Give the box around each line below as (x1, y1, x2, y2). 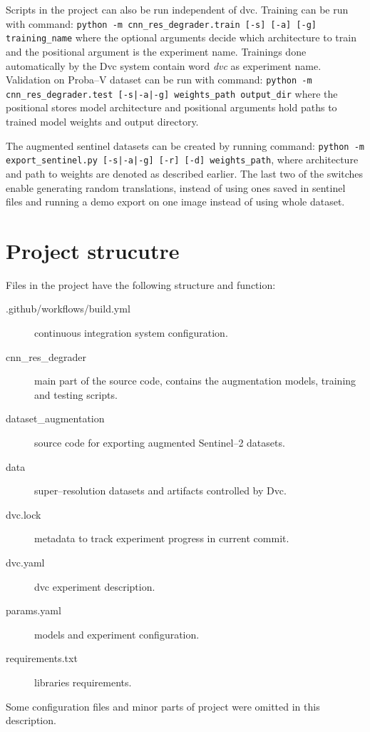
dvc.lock (6, 507, 41, 522)
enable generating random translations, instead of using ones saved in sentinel (6, 180, 346, 195)
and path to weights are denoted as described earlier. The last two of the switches (6, 166, 364, 181)
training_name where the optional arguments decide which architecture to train (6, 30, 356, 45)
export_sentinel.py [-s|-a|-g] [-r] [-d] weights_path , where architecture (6, 152, 359, 167)
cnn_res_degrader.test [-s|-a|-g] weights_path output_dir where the (6, 86, 338, 101)
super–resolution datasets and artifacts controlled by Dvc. (34, 483, 287, 498)
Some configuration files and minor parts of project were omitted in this (6, 698, 320, 713)
